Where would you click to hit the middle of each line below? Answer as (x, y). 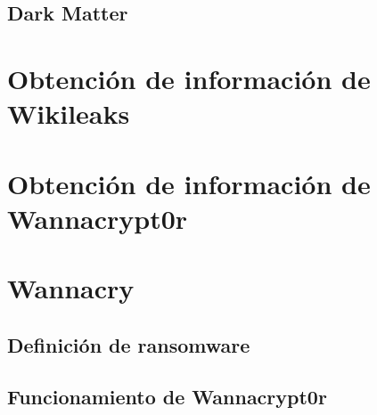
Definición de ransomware (129, 344)
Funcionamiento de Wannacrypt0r (167, 397)
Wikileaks (69, 114)
